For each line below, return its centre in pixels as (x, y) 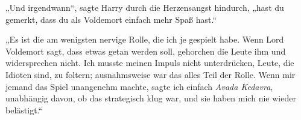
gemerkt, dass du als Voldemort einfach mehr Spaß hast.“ (111, 19)
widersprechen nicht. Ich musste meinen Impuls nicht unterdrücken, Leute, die (150, 63)
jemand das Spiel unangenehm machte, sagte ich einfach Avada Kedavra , (139, 86)
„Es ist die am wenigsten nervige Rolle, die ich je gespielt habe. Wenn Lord (145, 39)
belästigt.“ (24, 109)
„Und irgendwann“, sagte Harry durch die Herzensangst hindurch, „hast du (145, 7)
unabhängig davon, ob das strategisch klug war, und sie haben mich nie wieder (151, 98)
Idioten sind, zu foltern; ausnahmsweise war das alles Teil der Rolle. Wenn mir (150, 74)
